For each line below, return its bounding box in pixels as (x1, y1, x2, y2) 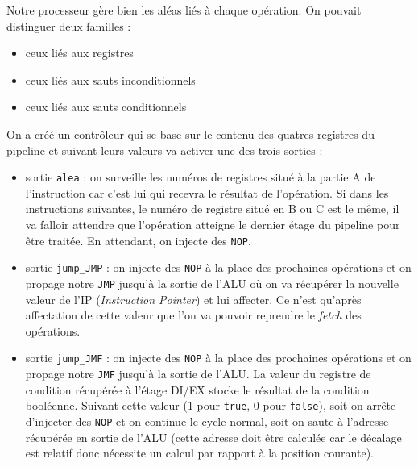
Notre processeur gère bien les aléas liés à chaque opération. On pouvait (6, 2, 362, 18)
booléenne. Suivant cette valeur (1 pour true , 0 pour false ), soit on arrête (25, 397, 396, 414)
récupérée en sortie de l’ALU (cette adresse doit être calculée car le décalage (25, 428, 402, 445)
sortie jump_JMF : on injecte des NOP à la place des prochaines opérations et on (25, 349, 412, 366)
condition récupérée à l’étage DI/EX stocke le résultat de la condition (25, 381, 370, 398)
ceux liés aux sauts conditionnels (25, 98, 187, 115)
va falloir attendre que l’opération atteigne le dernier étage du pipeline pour (25, 216, 400, 232)
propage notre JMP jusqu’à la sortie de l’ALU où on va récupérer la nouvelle (25, 274, 399, 291)
